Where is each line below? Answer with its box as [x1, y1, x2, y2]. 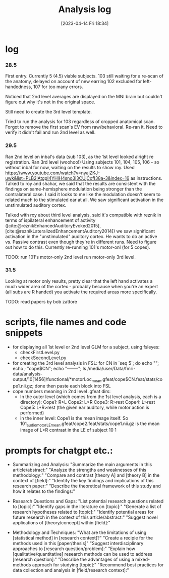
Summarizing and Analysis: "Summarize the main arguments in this [12, 461, 152, 468]
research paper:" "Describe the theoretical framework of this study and [12, 483, 161, 489]
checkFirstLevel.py [20, 349, 60, 355]
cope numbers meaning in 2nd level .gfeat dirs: [12, 388, 111, 394]
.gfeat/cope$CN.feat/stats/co [101, 376, 163, 382]
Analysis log [58, 4, 111, 15]
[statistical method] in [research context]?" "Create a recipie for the [12, 535, 153, 541]
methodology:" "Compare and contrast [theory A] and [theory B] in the [12, 472, 160, 478]
